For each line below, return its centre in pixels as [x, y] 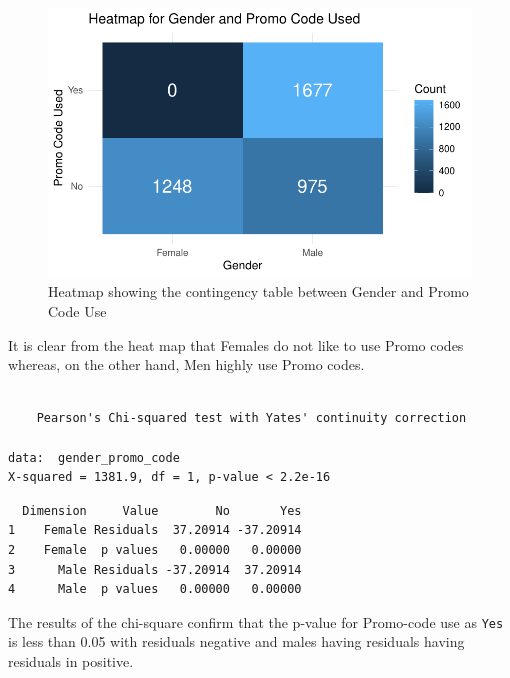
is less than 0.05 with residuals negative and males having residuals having [236, 641]
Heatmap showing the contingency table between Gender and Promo [258, 291]
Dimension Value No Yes [162, 510]
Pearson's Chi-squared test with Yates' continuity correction [251, 418]
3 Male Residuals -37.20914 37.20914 [155, 569]
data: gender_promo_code [94, 457]
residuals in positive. [71, 660]
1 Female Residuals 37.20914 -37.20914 [155, 530]
